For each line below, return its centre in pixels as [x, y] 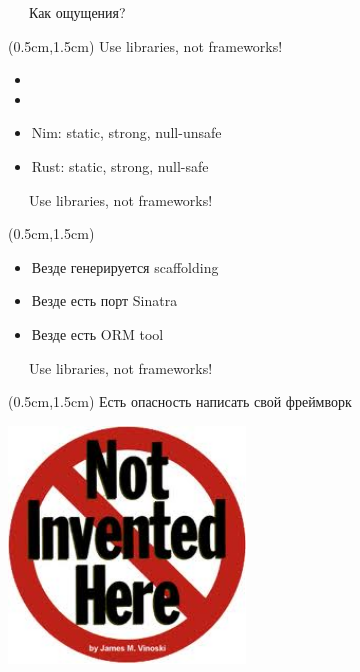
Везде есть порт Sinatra [104, 300]
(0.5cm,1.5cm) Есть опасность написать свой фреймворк [180, 401]
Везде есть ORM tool [97, 333]
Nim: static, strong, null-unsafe [126, 132]
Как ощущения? [77, 12]
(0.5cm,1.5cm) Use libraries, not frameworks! [145, 45]
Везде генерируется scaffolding [125, 266]
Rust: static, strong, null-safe [120, 165]
